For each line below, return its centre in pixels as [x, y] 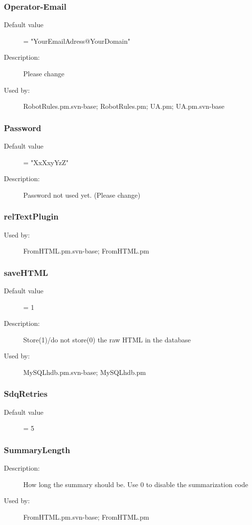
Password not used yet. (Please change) [82, 195]
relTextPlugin [31, 216]
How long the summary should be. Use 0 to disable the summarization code [136, 484]
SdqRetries [26, 394]
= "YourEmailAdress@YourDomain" [77, 41]
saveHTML [26, 272]
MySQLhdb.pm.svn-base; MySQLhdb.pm [85, 372]
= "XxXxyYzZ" [46, 162]
